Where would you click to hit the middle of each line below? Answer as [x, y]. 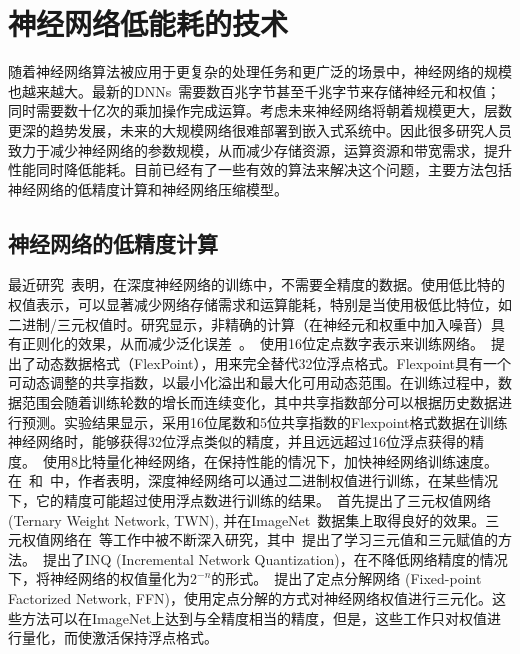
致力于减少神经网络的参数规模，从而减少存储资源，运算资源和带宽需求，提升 [260, 149]
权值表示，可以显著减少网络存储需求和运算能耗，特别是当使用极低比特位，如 [260, 304]
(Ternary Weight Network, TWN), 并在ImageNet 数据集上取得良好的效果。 [247, 519]
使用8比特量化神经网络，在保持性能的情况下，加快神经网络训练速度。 [270, 460]
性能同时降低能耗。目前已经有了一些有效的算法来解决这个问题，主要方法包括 [260, 169]
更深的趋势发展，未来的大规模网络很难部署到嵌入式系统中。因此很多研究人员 [260, 129]
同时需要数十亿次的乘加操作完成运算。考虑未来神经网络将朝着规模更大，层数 [260, 110]
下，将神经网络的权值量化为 [99, 578]
